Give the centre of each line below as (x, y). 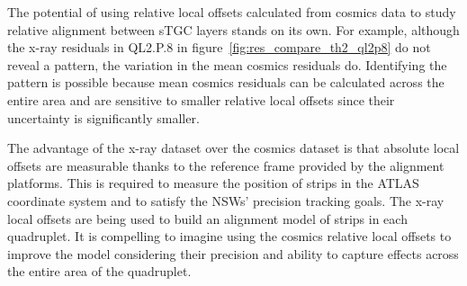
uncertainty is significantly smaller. (103, 117)
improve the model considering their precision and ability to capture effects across (233, 253)
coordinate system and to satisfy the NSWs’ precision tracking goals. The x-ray (226, 200)
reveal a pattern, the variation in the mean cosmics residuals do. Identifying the (227, 64)
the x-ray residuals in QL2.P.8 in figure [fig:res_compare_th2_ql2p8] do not (219, 47)
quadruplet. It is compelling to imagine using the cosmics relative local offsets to (229, 236)
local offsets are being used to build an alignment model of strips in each (207, 218)
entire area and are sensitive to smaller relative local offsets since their (201, 99)
